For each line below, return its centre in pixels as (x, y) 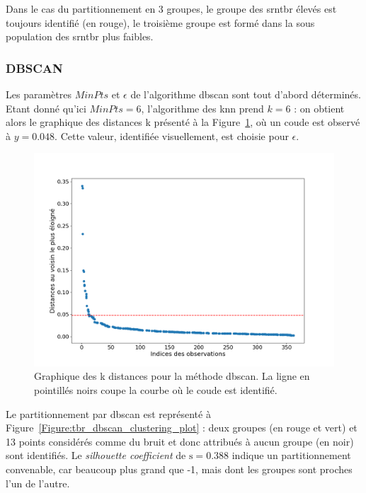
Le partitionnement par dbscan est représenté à (108, 413)
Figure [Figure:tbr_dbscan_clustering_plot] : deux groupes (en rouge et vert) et (182, 428)
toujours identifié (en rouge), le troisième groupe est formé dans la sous (160, 22)
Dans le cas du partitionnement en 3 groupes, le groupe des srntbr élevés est (171, 8)
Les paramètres (39, 94)
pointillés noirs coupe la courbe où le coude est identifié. (156, 390)
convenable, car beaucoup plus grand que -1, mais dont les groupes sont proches (179, 469)
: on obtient (319, 108)
